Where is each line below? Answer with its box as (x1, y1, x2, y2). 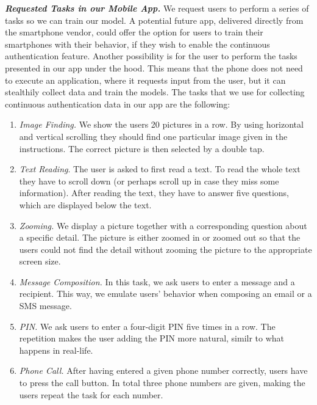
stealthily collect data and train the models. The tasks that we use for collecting (5, 86, 305, 98)
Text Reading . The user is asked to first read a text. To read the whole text (19, 162, 301, 175)
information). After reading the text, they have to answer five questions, (19, 186, 289, 199)
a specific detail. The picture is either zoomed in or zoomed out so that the (19, 231, 301, 244)
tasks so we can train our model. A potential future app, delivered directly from (5, 13, 304, 26)
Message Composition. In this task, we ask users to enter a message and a (19, 275, 295, 288)
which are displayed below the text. (19, 198, 152, 211)
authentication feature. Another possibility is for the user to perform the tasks (5, 49, 297, 62)
